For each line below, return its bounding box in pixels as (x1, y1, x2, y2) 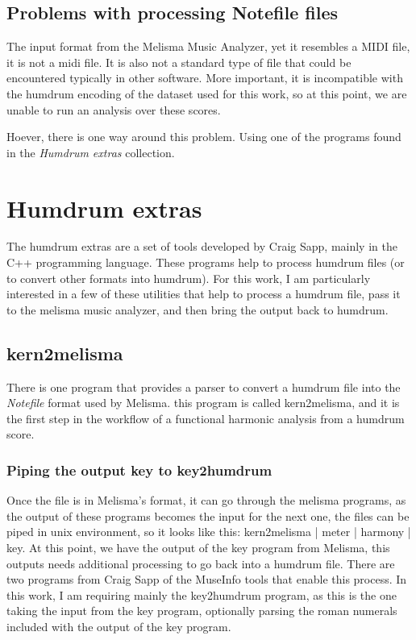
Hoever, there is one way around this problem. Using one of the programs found (6, 128, 401, 145)
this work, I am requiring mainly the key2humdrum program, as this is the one (6, 586, 397, 603)
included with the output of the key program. (6, 618, 231, 634)
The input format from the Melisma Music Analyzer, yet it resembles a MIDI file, (6, 38, 410, 55)
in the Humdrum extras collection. (6, 143, 175, 160)
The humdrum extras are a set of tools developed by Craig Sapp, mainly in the (6, 238, 397, 255)
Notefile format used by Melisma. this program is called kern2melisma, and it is (6, 394, 400, 411)
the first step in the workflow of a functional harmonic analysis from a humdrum (6, 409, 405, 426)
